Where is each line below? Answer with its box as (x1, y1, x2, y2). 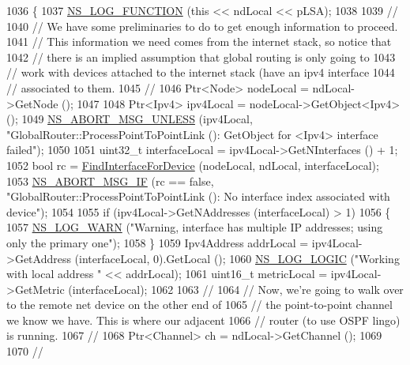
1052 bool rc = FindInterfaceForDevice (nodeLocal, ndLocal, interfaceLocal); (6, 156, 379, 173)
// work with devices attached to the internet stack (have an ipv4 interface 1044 (6, 64, 395, 81)
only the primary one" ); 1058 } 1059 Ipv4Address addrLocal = (6, 234, 309, 250)
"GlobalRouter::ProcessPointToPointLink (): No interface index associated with (6, 188, 390, 205)
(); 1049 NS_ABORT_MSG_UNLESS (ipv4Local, (6, 111, 253, 127)
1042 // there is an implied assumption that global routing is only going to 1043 (6, 48, 396, 65)
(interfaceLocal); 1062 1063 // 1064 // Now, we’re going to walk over (68, 280, 404, 297)
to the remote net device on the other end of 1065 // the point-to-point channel (6, 296, 393, 313)
